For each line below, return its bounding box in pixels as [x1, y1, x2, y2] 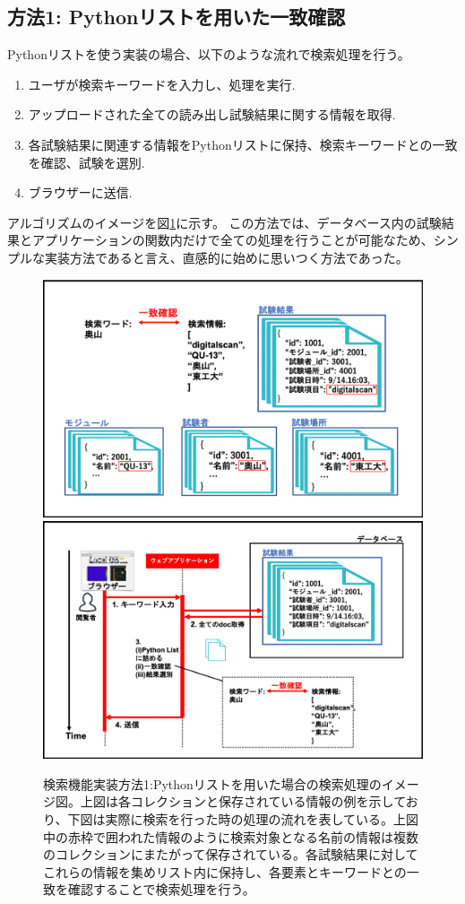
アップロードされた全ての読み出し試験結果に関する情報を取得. [28, 105, 396, 124]
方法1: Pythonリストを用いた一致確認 [7, 3, 346, 30]
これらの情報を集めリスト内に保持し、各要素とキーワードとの [43, 862, 407, 881]
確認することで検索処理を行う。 [67, 880, 255, 899]
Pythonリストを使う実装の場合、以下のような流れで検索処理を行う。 [7, 45, 410, 64]
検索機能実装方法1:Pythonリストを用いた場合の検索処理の [43, 774, 382, 793]
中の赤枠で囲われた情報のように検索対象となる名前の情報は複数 [43, 827, 418, 846]
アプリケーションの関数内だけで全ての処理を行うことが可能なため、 [31, 230, 434, 249]
